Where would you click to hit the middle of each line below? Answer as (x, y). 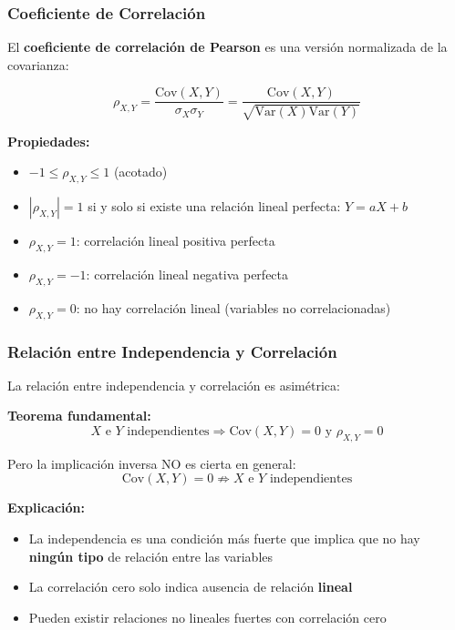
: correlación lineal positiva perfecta (176, 241)
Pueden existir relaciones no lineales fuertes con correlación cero (207, 617)
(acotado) (140, 172)
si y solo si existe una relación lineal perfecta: (214, 206)
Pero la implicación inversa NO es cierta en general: (152, 463)
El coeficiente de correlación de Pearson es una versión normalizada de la (227, 47)
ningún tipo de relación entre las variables (150, 556)
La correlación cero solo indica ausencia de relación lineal (191, 587)
